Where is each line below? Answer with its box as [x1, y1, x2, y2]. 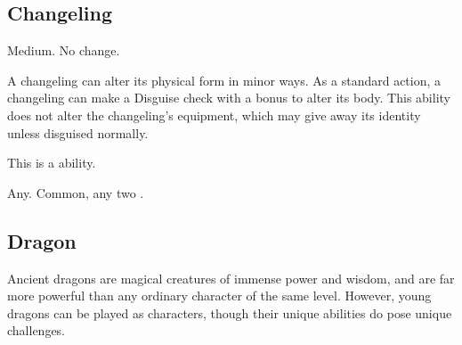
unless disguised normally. [7, 123, 149, 142]
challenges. [7, 321, 66, 340]
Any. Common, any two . [7, 183, 144, 201]
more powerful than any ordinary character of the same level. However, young [7, 286, 432, 305]
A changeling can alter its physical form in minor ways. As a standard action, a [7, 70, 442, 89]
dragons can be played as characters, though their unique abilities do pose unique [7, 303, 452, 322]
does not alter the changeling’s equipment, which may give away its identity [7, 105, 421, 124]
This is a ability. [7, 153, 96, 172]
